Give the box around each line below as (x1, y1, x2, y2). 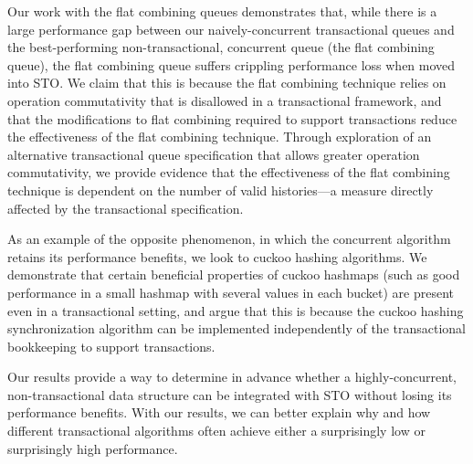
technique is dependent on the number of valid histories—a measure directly (7, 180, 434, 199)
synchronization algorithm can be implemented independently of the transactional (7, 319, 466, 338)
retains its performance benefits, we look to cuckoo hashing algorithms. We (7, 247, 427, 266)
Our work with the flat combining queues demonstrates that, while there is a (7, 2, 437, 20)
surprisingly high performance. (7, 438, 178, 458)
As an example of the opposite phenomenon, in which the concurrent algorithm (7, 229, 451, 248)
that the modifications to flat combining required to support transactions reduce (7, 109, 457, 128)
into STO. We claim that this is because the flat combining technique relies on (7, 73, 447, 92)
